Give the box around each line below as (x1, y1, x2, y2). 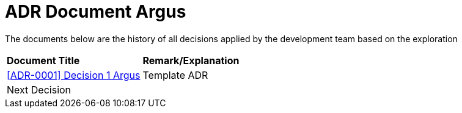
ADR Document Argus (5, 1, 186, 22)
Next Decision (7, 83, 71, 96)
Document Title (7, 54, 80, 67)
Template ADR (142, 68, 208, 81)
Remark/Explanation (142, 54, 240, 67)
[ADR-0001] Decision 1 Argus (7, 68, 141, 81)
